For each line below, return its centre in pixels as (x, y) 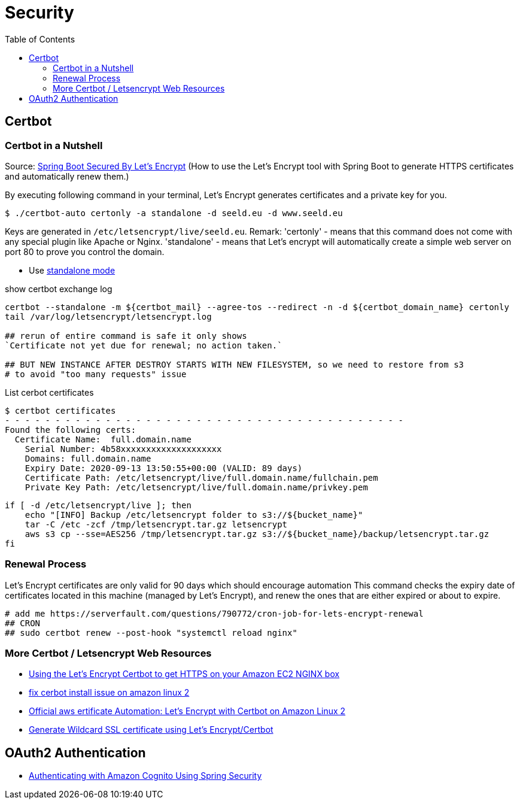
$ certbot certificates (60, 410)
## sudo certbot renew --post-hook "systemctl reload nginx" (151, 632)
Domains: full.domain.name (88, 458)
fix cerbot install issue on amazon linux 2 (109, 693)
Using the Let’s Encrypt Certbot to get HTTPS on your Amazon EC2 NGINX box (184, 674)
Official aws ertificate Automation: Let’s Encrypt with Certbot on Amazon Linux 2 (187, 711)
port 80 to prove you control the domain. (85, 251)
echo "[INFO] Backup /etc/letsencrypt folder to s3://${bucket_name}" (194, 515)
